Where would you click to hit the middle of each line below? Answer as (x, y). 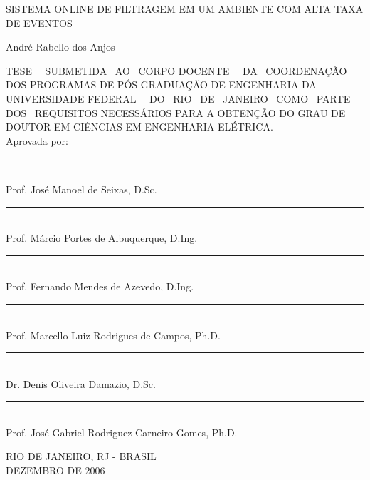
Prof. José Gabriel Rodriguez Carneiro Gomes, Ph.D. (122, 432)
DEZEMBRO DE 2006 (55, 470)
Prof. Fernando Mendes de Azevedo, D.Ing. (100, 286)
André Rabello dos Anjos (60, 47)
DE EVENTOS (39, 22)
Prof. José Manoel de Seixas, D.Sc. (81, 189)
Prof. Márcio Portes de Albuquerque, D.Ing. (102, 238)
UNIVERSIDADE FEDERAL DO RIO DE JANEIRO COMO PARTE (178, 98)
